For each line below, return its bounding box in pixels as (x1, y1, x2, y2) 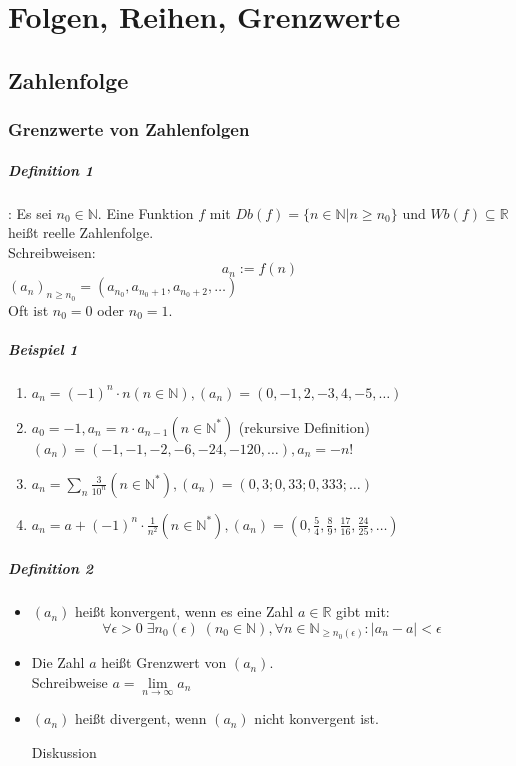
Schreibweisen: (8, 241, 96, 262)
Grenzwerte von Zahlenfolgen (8, 117, 250, 142)
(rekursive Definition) (238, 416, 370, 437)
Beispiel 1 (8, 338, 78, 359)
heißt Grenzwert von (101, 652, 227, 673)
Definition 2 (8, 558, 94, 579)
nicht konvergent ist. (254, 708, 379, 729)
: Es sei (8, 202, 52, 223)
